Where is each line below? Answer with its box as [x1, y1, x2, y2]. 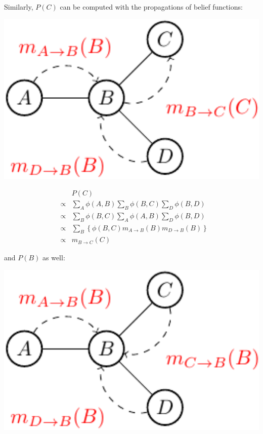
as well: [42, 252, 65, 263]
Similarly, [4, 2, 33, 12]
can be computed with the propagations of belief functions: [60, 2, 243, 12]
